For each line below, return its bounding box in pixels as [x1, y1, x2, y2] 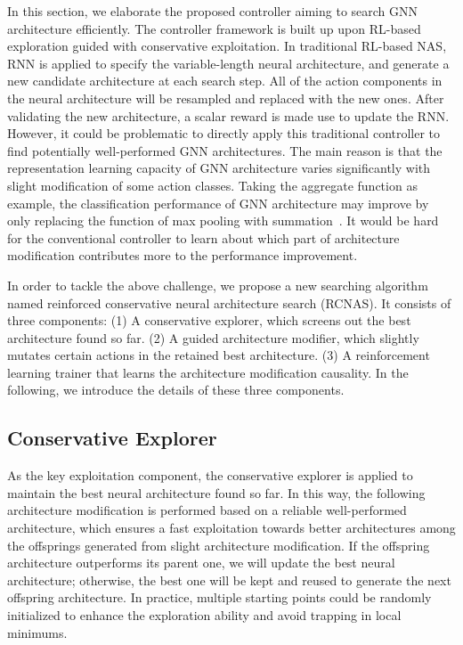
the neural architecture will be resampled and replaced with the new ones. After [7, 88, 444, 107]
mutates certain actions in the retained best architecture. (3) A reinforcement [7, 346, 430, 364]
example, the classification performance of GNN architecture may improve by [7, 193, 429, 212]
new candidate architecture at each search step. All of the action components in [7, 71, 443, 90]
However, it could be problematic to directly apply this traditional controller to [7, 124, 441, 143]
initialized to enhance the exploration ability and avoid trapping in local [7, 606, 402, 625]
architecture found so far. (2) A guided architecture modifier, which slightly [7, 328, 419, 347]
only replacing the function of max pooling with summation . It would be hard [7, 211, 439, 230]
